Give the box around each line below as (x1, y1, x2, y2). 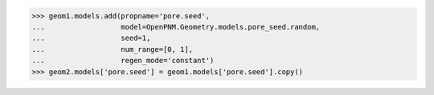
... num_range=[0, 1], (31, 45, 193, 53)
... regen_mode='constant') (31, 56, 215, 65)
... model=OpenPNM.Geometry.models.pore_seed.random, (31, 22, 321, 31)
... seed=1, (31, 34, 151, 43)
